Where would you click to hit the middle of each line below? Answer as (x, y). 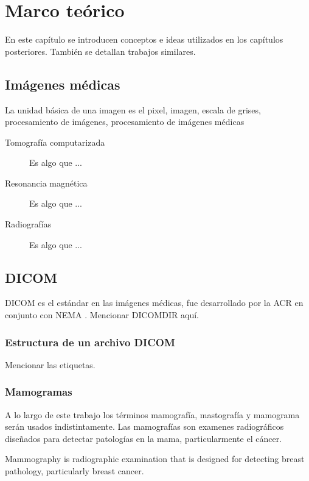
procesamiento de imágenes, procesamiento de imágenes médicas (125, 122)
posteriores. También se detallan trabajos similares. (100, 51)
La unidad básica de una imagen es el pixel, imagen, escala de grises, (133, 109)
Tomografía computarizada (55, 142)
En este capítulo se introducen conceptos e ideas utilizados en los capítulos (144, 39)
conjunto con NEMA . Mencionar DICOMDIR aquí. (102, 315)
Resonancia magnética (46, 183)
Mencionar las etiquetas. (50, 364)
